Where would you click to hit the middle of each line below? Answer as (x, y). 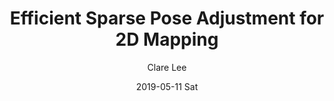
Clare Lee (167, 67)
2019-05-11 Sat (167, 86)
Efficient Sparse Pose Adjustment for (167, 18)
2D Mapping (167, 39)
